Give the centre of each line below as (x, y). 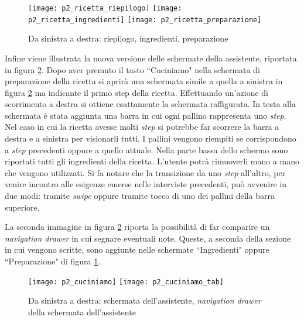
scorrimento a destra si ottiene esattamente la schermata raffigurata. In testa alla (150, 104)
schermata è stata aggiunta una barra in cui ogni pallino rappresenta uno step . (146, 115)
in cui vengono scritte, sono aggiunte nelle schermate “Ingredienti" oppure (137, 250)
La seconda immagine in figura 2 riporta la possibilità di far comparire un (137, 227)
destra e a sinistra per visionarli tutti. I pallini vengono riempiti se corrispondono (151, 138)
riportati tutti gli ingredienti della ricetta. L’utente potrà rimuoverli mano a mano (152, 161)
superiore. (22, 207)
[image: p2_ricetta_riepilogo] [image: (105, 8)
